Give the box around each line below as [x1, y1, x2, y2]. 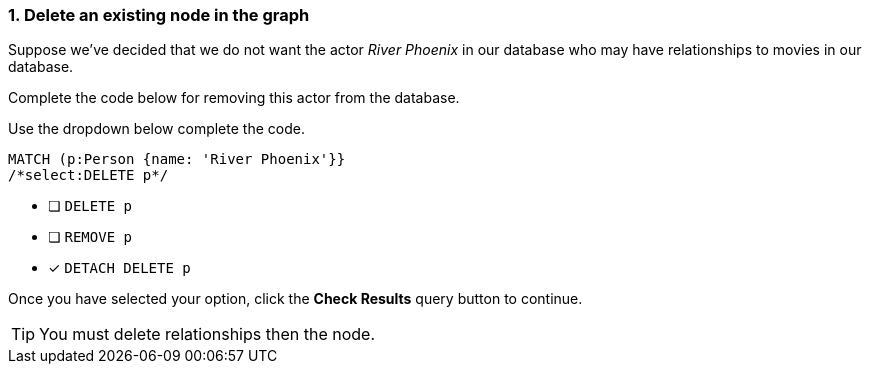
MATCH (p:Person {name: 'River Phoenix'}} [8, 151, 346, 168]
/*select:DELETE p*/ [8, 167, 169, 184]
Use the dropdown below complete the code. [8, 120, 305, 138]
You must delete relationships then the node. [39, 324, 375, 345]
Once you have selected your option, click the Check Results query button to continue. [8, 290, 583, 308]
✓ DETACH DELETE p [48, 259, 191, 277]
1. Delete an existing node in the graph [8, 5, 310, 25]
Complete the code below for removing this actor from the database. [8, 89, 460, 107]
